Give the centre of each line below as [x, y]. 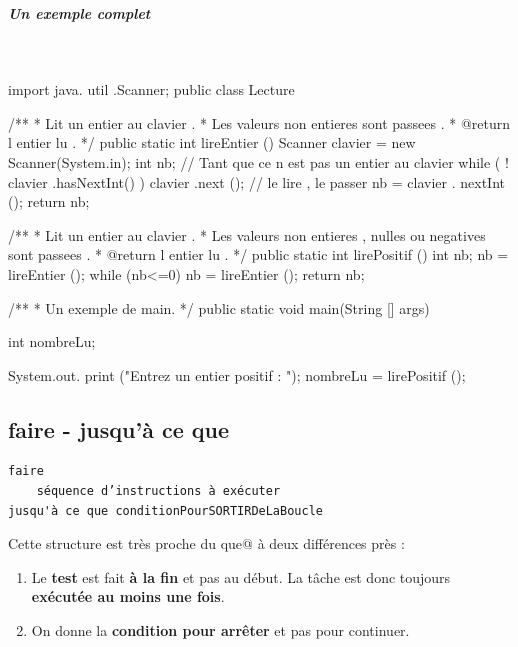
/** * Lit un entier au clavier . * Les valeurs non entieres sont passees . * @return [259, 122]
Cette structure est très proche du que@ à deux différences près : [206, 543]
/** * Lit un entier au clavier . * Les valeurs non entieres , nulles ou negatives [247, 234]
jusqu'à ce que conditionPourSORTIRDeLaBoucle [165, 510]
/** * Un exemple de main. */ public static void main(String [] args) [219, 307]
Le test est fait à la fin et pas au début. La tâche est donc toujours [241, 576]
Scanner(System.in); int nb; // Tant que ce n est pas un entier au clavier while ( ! [258, 161]
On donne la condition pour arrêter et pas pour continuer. [220, 630]
